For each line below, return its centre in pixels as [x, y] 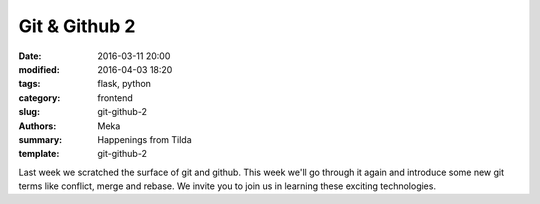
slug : [29, 112]
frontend [115, 97]
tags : [29, 84]
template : [39, 154]
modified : [39, 69]
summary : [40, 139]
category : [39, 97]
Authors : [37, 126]
